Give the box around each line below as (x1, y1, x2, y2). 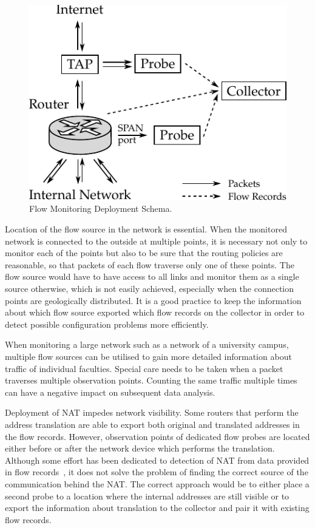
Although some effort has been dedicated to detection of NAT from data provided (5, 453, 310, 466)
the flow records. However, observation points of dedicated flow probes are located (5, 430, 310, 442)
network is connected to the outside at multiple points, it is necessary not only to (5, 234, 308, 247)
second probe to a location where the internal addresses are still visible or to (5, 489, 290, 502)
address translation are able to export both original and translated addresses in (5, 418, 300, 430)
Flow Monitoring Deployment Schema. (29, 202, 172, 215)
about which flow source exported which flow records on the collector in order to (5, 306, 305, 319)
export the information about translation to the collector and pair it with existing (5, 501, 310, 514)
